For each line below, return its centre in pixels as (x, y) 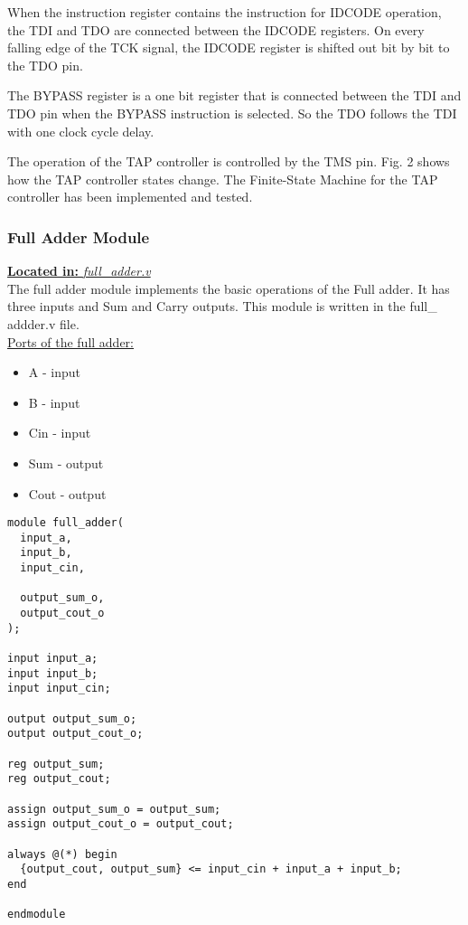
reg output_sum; (56, 764)
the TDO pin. (45, 65)
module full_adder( (66, 523)
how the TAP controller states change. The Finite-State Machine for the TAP (223, 179)
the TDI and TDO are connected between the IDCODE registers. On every (216, 29)
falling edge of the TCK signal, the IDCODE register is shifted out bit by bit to (229, 47)
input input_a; (53, 658)
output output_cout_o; (75, 734)
